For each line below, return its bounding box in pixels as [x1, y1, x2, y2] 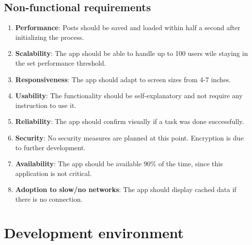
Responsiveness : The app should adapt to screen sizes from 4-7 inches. [15, 74, 231, 84]
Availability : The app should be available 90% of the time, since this [15, 158, 223, 169]
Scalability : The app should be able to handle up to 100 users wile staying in [15, 48, 248, 58]
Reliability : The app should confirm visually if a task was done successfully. [15, 116, 244, 126]
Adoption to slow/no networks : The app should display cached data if [15, 184, 236, 194]
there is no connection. [15, 193, 83, 204]
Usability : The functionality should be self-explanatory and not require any [15, 90, 243, 101]
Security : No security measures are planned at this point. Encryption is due [15, 132, 244, 142]
